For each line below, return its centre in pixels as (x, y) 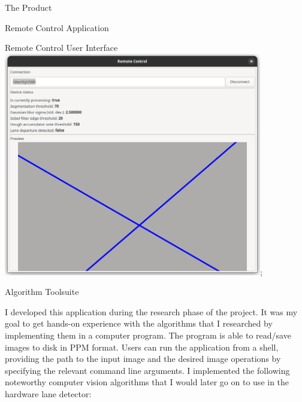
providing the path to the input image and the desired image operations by (143, 359)
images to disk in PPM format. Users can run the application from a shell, (142, 347)
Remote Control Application (57, 27)
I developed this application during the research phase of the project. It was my (151, 311)
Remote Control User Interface (61, 48)
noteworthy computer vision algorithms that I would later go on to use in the (147, 382)
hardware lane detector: (48, 393)
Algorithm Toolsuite (42, 292)
